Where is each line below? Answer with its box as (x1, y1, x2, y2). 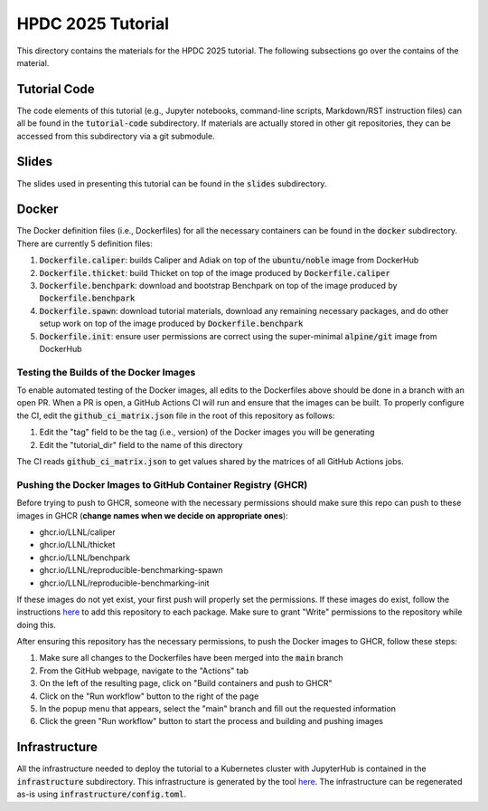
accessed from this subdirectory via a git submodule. (16, 130, 216, 141)
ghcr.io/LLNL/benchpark (39, 552, 131, 563)
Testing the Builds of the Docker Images (16, 366, 196, 378)
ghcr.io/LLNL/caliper (39, 526, 117, 538)
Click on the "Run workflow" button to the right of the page (39, 691, 259, 701)
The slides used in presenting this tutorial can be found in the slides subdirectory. (16, 177, 327, 189)
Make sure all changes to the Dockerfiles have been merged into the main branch (39, 653, 343, 663)
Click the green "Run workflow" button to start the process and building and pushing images (39, 716, 384, 727)
